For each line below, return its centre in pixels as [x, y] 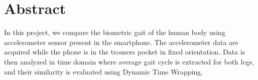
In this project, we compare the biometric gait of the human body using [115, 32]
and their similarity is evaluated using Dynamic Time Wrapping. [104, 71]
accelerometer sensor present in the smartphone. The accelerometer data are [121, 42]
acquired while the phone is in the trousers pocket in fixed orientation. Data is [125, 52]
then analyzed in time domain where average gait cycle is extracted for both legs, [129, 61]
